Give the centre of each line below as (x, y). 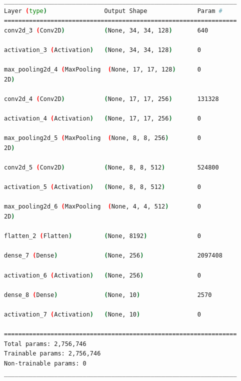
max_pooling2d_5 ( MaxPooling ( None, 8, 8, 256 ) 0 (102, 138)
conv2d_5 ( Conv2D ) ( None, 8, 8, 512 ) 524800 (111, 168)
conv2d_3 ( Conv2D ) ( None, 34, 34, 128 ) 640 (106, 30)
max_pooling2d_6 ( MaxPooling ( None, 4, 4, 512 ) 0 (102, 207)
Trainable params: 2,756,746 (52, 354)
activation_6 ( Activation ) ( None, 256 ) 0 (102, 275)
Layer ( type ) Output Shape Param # (113, 11)
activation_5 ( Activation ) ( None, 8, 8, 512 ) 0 (102, 187)
